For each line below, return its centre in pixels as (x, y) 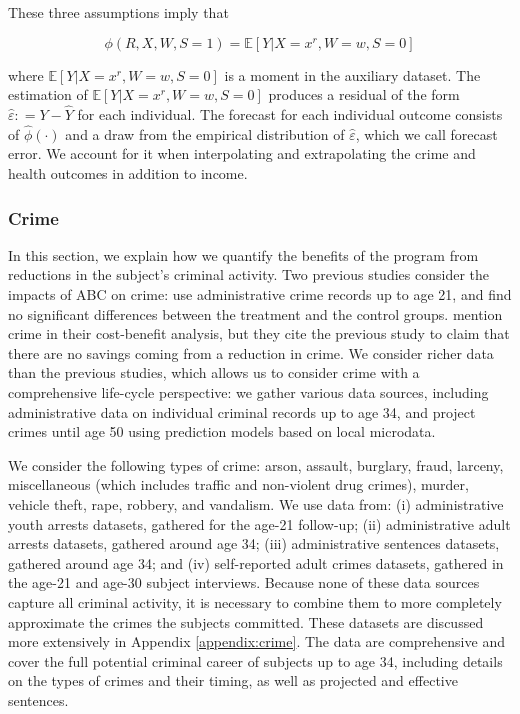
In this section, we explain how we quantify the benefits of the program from (243, 254)
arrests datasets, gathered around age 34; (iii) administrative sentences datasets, (254, 543)
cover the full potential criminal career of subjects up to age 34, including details (255, 660)
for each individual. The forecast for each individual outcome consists (290, 114)
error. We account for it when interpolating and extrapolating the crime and (242, 153)
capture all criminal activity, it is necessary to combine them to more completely (255, 601)
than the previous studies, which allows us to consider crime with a (214, 372)
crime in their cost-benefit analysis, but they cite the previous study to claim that (259, 333)
